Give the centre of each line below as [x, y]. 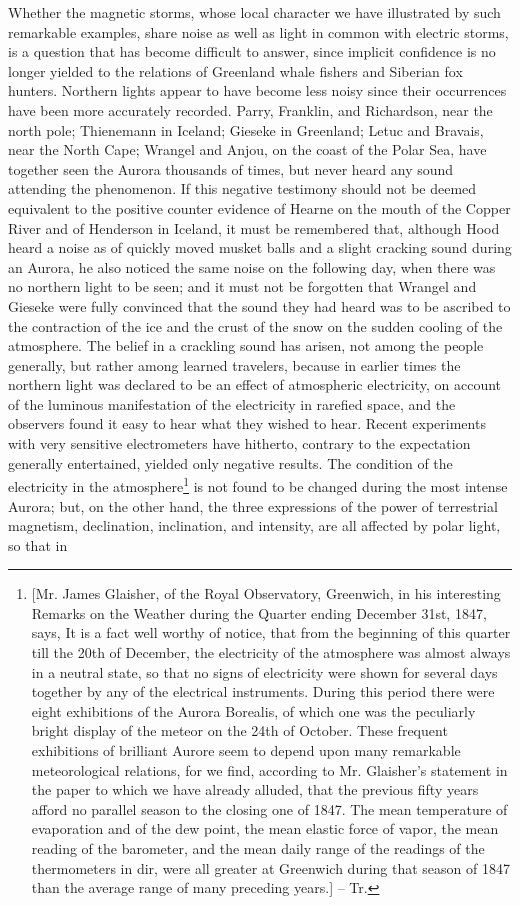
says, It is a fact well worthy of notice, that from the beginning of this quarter [271, 632]
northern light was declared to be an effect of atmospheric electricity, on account [255, 384]
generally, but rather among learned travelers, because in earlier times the [234, 364]
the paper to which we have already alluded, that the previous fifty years [255, 789]
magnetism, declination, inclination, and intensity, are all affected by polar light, [254, 525]
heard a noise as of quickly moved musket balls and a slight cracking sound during [260, 247]
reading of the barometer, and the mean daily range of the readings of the [258, 848]
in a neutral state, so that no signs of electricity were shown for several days [264, 671]
